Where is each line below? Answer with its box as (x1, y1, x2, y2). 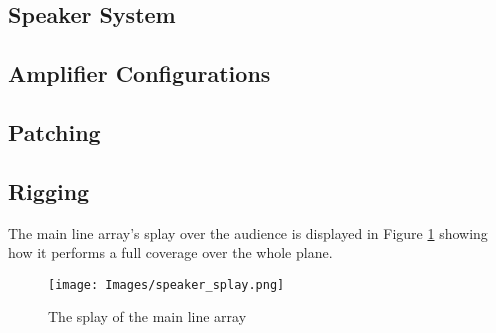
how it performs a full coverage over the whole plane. (8, 242, 333, 263)
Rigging (8, 175, 90, 206)
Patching (8, 116, 101, 147)
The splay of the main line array (48, 306, 247, 327)
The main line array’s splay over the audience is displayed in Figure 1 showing (8, 222, 488, 243)
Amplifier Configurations (8, 58, 271, 89)
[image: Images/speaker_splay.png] (48, 277, 285, 292)
